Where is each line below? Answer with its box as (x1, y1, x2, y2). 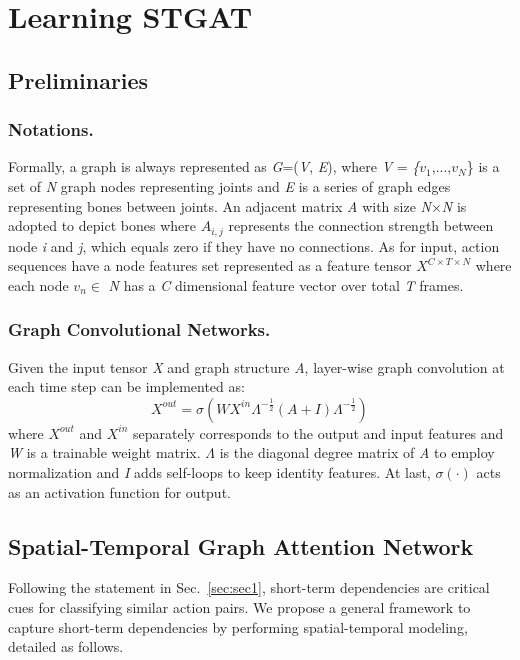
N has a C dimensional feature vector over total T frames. (108, 274, 464, 295)
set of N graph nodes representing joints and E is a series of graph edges (8, 175, 451, 196)
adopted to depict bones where (8, 215, 196, 236)
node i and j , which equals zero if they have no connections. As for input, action (8, 235, 500, 256)
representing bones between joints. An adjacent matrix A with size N (8, 195, 431, 216)
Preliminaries (8, 64, 149, 95)
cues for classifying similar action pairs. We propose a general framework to (8, 596, 471, 617)
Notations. (8, 117, 94, 142)
